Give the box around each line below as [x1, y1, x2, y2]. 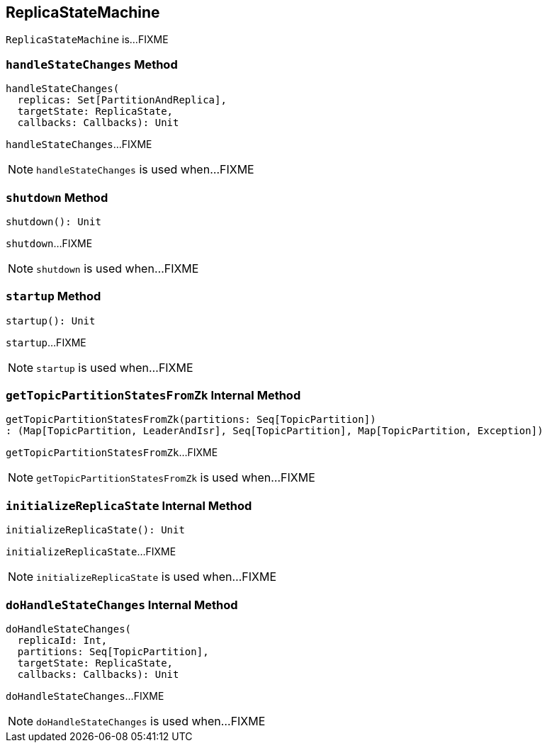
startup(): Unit [6, 314, 96, 327]
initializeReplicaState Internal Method [6, 498, 252, 513]
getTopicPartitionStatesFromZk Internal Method [6, 388, 301, 403]
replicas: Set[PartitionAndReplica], [17, 94, 227, 106]
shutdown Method [6, 190, 108, 205]
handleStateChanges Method [6, 57, 178, 72]
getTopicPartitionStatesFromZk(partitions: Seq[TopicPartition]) [6, 414, 376, 426]
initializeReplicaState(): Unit [6, 524, 185, 536]
